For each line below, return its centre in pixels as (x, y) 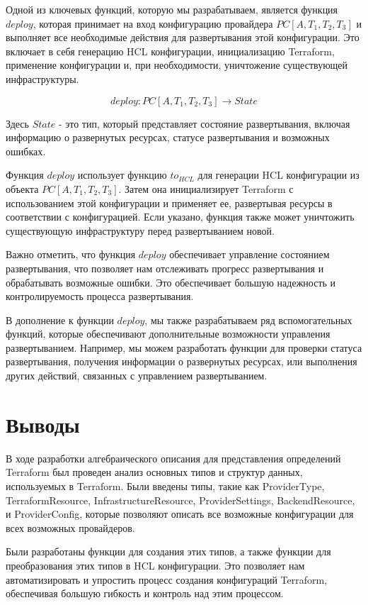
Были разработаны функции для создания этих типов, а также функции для (168, 551)
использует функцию (122, 175)
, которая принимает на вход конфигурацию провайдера (153, 23)
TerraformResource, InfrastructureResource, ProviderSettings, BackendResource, (180, 500)
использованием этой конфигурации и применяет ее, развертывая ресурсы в (169, 202)
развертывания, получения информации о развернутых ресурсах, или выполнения (182, 361)
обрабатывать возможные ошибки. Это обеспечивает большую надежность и (171, 282)
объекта (22, 188)
